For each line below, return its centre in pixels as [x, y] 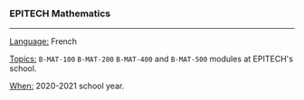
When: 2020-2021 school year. [67, 86]
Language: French [43, 41]
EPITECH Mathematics [60, 14]
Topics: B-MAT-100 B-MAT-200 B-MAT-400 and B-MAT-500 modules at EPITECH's [152, 59]
